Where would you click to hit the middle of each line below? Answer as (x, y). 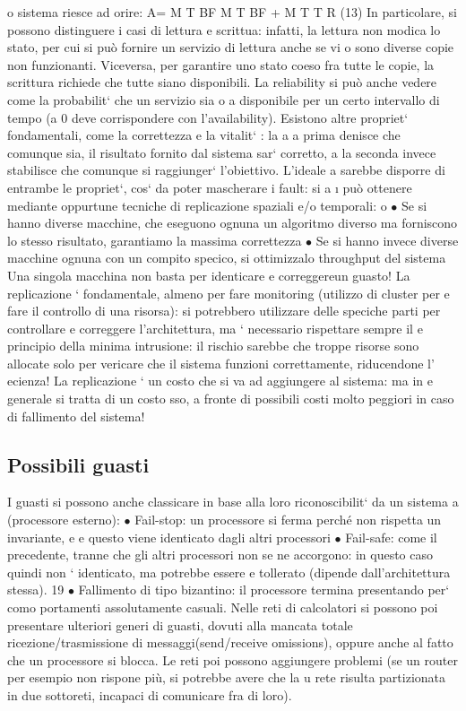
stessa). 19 (36, 590)
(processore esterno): (64, 520)
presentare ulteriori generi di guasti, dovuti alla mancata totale (180, 624)
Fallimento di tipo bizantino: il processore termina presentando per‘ (264, 590)
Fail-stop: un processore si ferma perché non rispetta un (288, 520)
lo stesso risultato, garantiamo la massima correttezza (155, 240)
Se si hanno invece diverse (387, 240)
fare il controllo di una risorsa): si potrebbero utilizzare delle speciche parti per (224, 311)
